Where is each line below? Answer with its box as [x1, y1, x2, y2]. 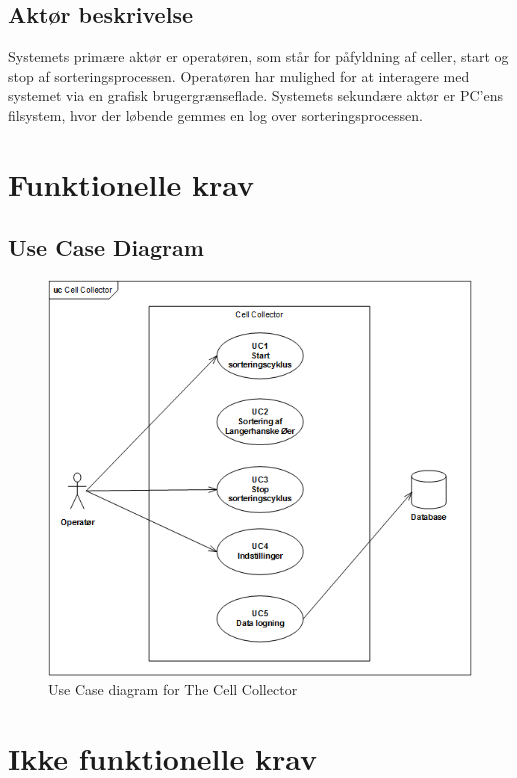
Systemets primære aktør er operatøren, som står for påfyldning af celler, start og [8, 46, 509, 67]
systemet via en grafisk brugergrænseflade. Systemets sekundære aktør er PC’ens [8, 85, 503, 106]
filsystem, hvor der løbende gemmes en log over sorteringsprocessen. [8, 104, 423, 125]
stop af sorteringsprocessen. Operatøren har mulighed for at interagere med [8, 65, 470, 86]
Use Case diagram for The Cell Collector [48, 679, 298, 700]
